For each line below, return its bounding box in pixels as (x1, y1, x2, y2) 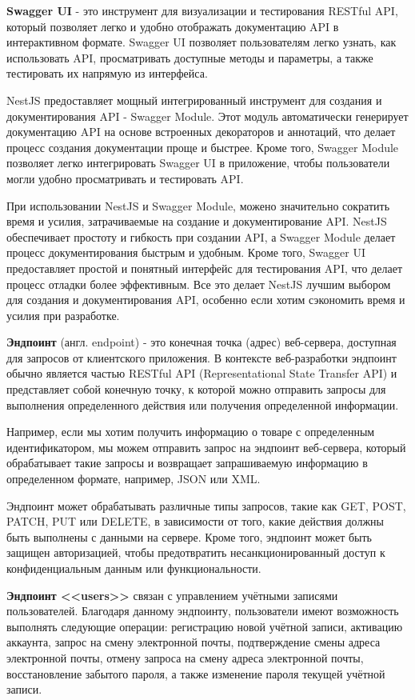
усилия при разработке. (6, 306, 120, 323)
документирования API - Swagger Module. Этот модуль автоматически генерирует (6, 107, 409, 124)
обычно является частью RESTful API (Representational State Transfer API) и (6, 365, 397, 382)
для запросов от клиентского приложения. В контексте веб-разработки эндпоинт (6, 349, 397, 366)
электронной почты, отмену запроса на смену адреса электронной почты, (6, 649, 364, 666)
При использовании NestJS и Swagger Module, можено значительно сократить (6, 197, 390, 214)
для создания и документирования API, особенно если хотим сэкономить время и (6, 291, 405, 308)
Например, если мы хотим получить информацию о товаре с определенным (6, 423, 375, 440)
